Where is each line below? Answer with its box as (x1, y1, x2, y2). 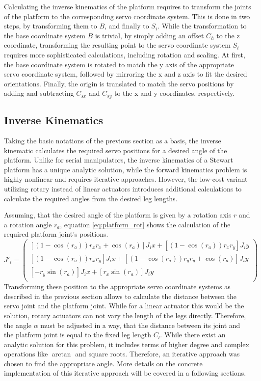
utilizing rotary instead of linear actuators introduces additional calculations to (4, 183, 242, 193)
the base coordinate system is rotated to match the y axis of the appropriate (4, 59, 234, 69)
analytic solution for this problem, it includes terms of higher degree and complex (4, 339, 249, 349)
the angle (4, 320, 31, 330)
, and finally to (104, 21, 149, 31)
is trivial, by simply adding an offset (95, 30, 204, 40)
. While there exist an (160, 329, 226, 340)
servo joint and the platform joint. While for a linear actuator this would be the (4, 300, 244, 311)
